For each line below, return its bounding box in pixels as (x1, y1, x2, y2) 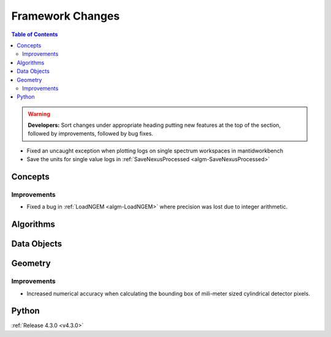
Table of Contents (11, 31, 58, 38)
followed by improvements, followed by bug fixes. (28, 130, 153, 137)
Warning (28, 110, 50, 118)
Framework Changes (11, 9, 120, 23)
